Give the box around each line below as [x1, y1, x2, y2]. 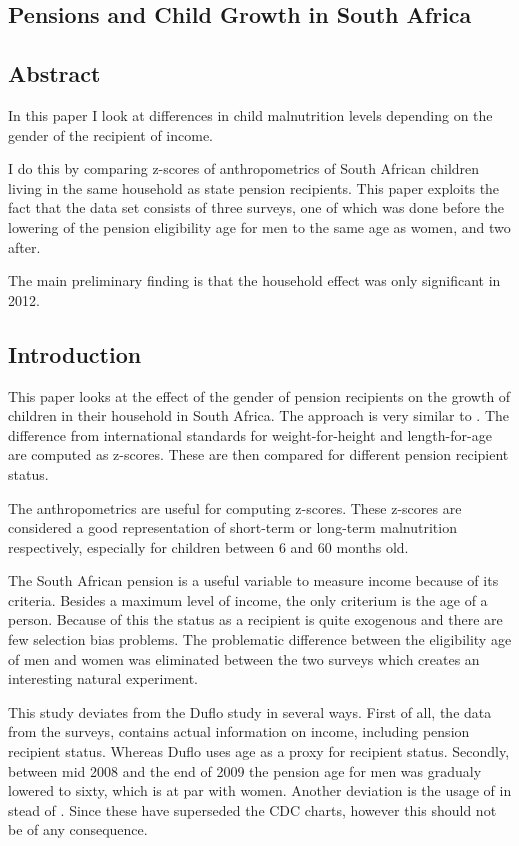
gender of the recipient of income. [8, 124, 214, 145]
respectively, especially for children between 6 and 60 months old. [8, 536, 409, 557]
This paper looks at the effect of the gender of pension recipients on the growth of [8, 385, 511, 406]
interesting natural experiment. [8, 668, 198, 689]
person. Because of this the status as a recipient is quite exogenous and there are [8, 609, 503, 630]
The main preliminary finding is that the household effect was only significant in [8, 270, 501, 291]
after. [8, 236, 41, 257]
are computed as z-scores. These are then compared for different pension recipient [8, 444, 509, 465]
